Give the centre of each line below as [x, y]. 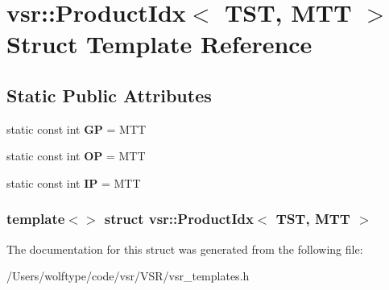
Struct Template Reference [159, 44]
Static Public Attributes [109, 95]
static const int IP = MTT [74, 182]
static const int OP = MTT [76, 156]
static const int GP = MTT [77, 128]
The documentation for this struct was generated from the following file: [185, 249]
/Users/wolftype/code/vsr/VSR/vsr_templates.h [128, 276]
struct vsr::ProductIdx [179, 219]
